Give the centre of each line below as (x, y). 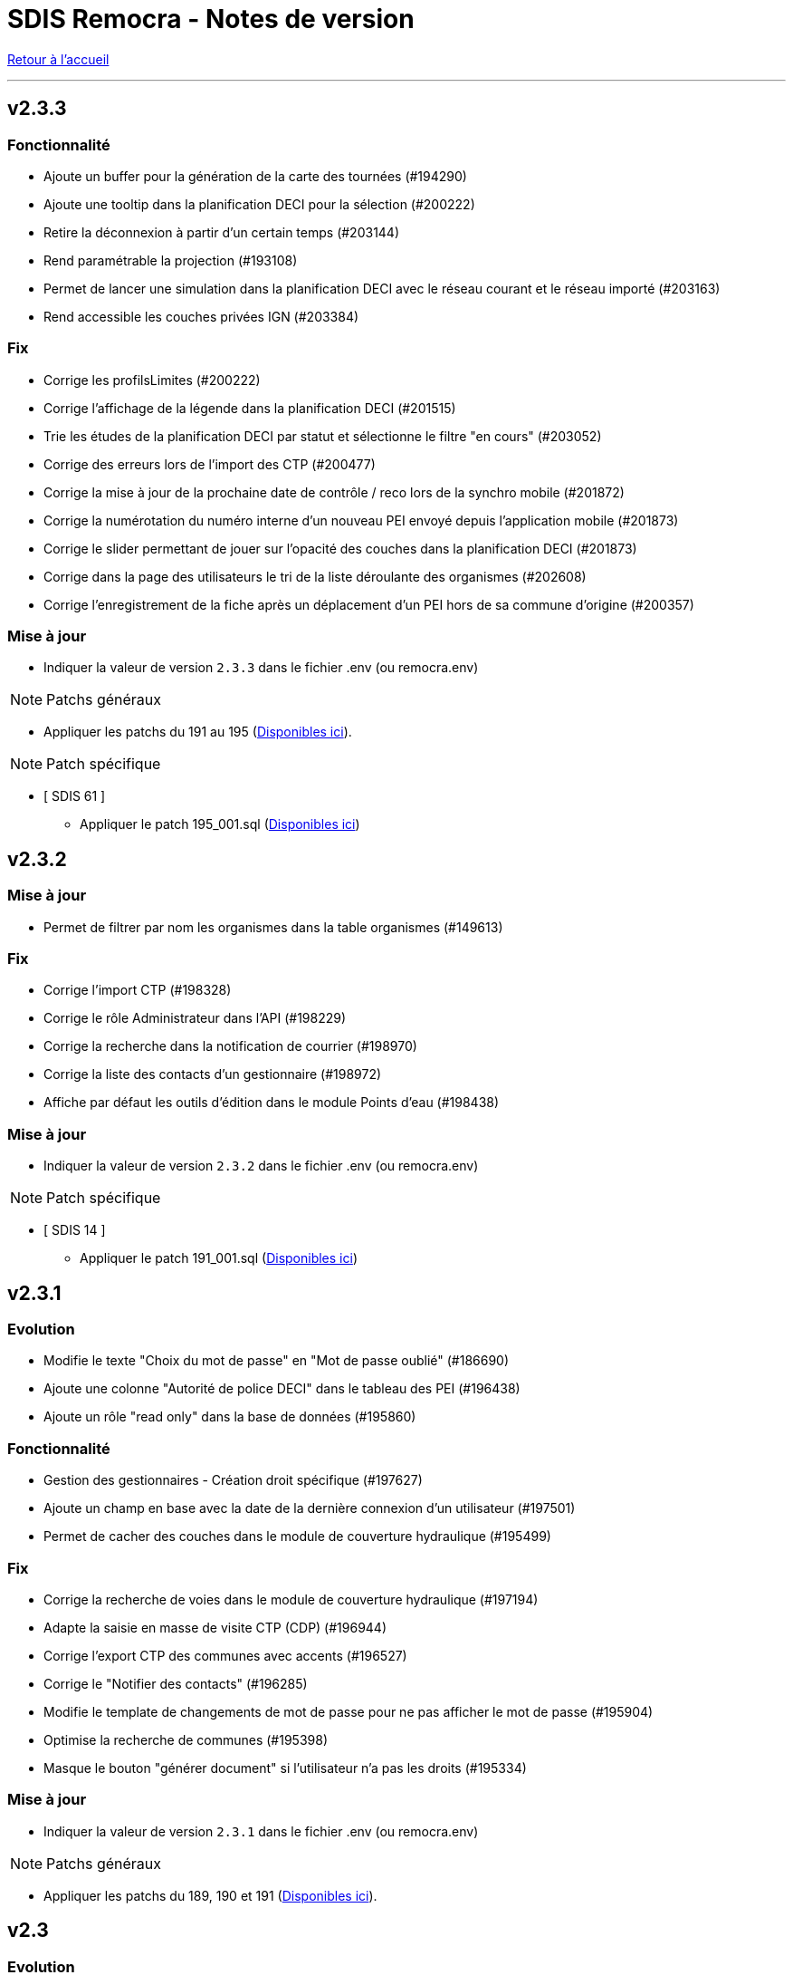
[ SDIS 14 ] (75, 1230)
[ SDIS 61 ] (75, 796)
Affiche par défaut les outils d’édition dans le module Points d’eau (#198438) (272, 1103)
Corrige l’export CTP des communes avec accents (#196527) (225, 1655)
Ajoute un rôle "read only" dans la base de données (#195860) (230, 1417)
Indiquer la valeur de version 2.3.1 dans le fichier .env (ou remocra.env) (261, 1831)
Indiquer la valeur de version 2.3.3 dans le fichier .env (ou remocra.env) (261, 668)
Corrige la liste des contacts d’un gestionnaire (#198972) (213, 1074)
